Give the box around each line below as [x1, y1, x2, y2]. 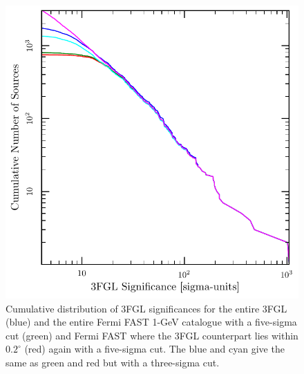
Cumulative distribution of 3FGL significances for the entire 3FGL [6, 301, 287, 315]
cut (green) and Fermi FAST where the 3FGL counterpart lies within [6, 328, 298, 342]
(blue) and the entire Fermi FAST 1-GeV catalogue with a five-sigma [6, 315, 297, 329]
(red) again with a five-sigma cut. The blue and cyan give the [24, 342, 285, 356]
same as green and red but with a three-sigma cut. [6, 355, 220, 369]
